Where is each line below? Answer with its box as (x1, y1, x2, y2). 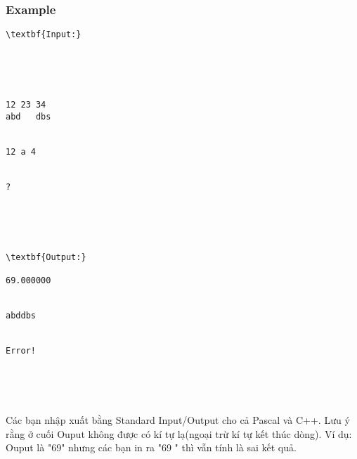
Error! (6, 345, 36, 356)
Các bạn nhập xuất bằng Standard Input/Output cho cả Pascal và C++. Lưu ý (6, 413, 350, 427)
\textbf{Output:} (6, 252, 86, 262)
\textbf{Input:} (6, 30, 82, 40)
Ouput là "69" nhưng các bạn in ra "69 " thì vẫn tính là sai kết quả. (6, 440, 297, 455)
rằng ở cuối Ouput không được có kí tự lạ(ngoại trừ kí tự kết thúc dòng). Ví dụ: (6, 426, 352, 441)
